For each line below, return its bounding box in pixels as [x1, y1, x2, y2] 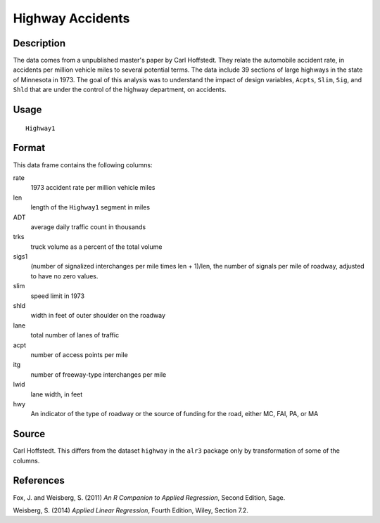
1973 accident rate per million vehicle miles [30, 183, 156, 192]
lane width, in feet [30, 390, 83, 399]
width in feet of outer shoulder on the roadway [30, 311, 165, 320]
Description [13, 37, 66, 49]
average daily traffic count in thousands [30, 222, 146, 231]
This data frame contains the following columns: [13, 160, 153, 169]
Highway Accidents [13, 11, 130, 26]
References [13, 474, 65, 486]
